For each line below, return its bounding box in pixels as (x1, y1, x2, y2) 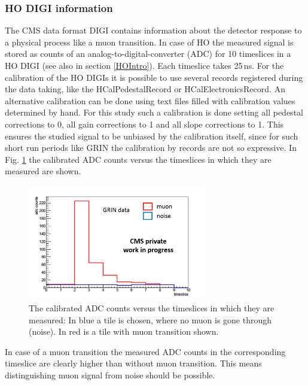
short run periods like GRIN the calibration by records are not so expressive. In (5, 141, 297, 154)
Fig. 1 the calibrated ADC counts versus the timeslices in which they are (5, 153, 272, 165)
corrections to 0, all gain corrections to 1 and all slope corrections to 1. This (5, 117, 284, 130)
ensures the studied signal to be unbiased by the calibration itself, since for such (5, 129, 298, 142)
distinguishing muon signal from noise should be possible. (5, 369, 215, 381)
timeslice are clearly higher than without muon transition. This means (5, 357, 262, 369)
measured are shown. (5, 165, 81, 177)
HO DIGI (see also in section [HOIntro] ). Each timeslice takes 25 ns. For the (5, 59, 284, 71)
